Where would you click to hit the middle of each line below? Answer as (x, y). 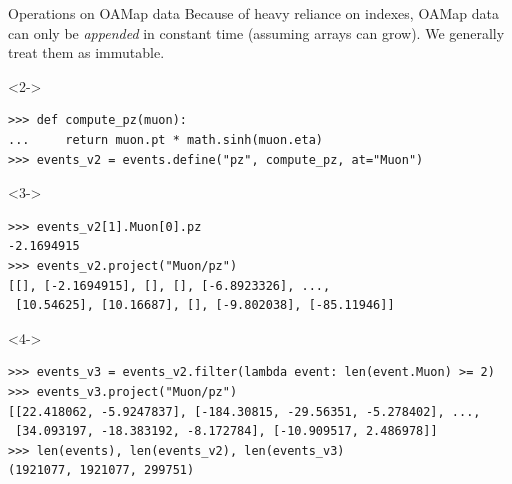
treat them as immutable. (86, 52)
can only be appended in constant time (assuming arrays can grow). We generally (256, 32)
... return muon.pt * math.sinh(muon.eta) (165, 139)
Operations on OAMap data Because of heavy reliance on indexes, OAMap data (253, 13)
